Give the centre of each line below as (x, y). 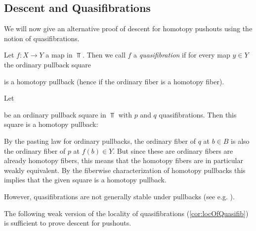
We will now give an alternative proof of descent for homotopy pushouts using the (128, 29)
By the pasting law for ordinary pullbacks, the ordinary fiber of (100, 141)
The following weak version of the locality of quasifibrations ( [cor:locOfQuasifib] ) (126, 213)
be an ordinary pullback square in (55, 114)
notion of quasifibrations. (42, 38)
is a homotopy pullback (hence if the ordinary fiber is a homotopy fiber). (114, 81)
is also (240, 141)
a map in (59, 55)
